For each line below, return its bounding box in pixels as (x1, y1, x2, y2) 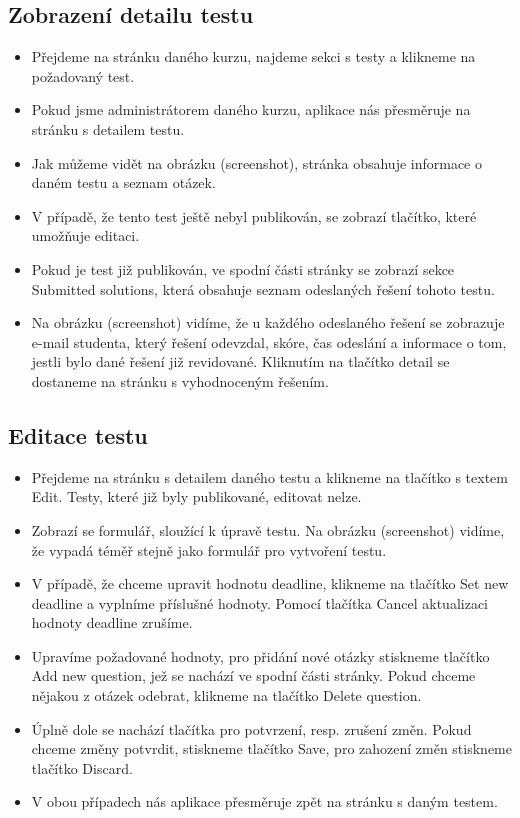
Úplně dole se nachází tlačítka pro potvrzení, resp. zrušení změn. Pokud (31, 718, 472, 739)
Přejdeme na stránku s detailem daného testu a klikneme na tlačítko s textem (31, 466, 508, 487)
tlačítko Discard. (31, 757, 133, 778)
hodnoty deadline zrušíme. (31, 612, 193, 633)
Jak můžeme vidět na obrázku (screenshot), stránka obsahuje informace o (31, 152, 482, 173)
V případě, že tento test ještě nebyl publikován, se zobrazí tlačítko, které (31, 205, 477, 226)
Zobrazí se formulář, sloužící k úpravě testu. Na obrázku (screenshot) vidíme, (31, 519, 505, 540)
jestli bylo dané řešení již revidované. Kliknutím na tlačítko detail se (31, 351, 450, 372)
